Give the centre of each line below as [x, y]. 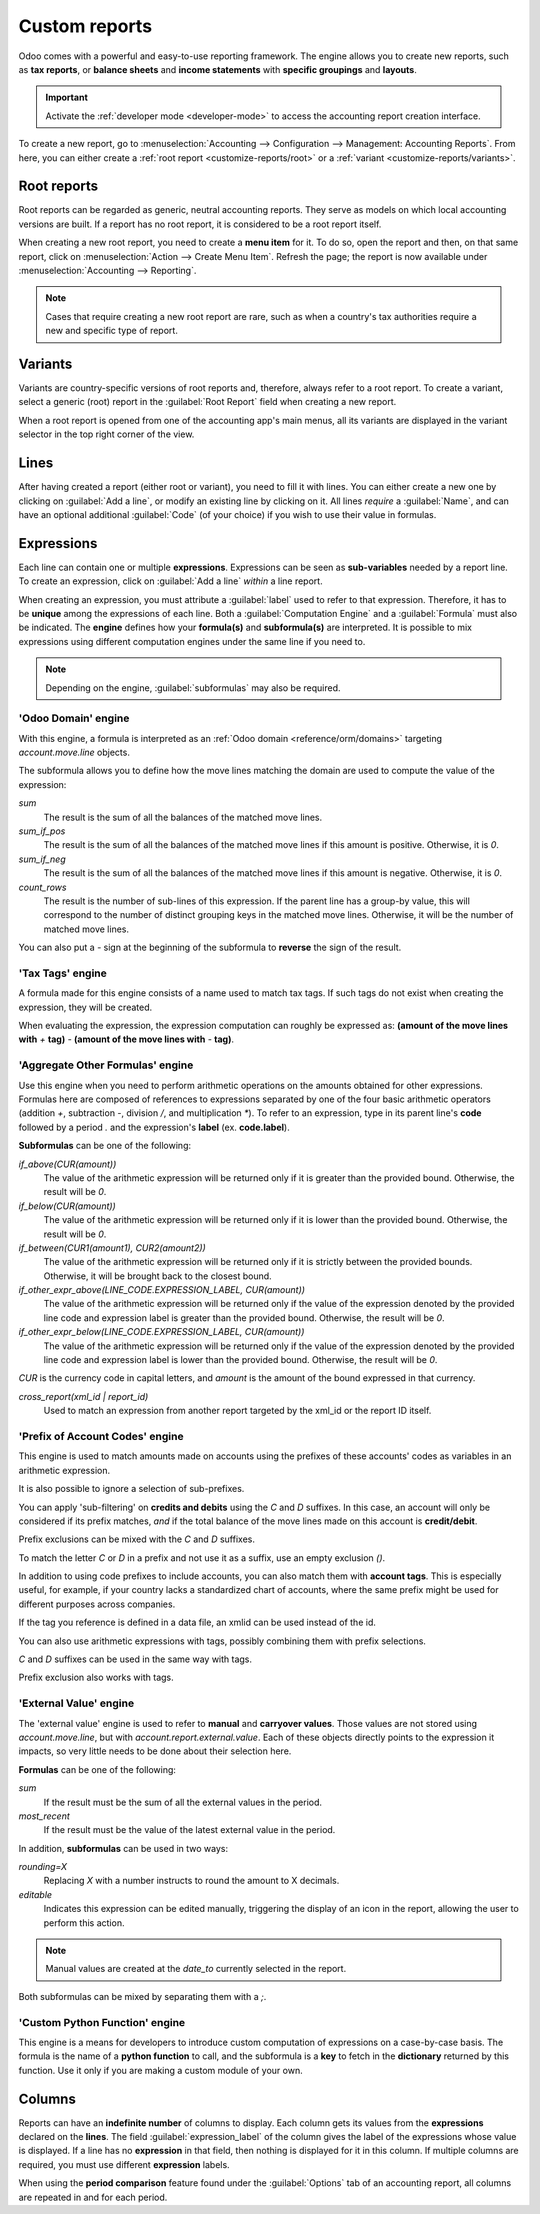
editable [35, 1894]
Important [67, 97]
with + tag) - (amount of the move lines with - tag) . [126, 1039]
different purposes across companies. [97, 1604]
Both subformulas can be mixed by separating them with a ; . [142, 1996]
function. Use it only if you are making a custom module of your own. [161, 2070]
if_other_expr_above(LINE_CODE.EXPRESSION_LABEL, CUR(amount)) [161, 1290]
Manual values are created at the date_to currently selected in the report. [196, 1969]
